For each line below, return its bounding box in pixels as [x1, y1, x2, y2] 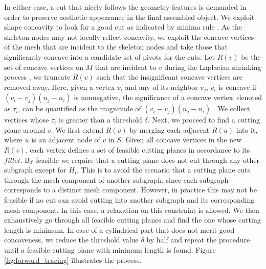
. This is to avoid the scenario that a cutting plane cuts [76, 164, 251, 175]
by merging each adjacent [129, 124, 210, 135]
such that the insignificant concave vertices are [96, 71, 242, 82]
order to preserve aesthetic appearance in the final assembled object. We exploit [4, 11, 255, 22]
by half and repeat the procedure [146, 234, 250, 245]
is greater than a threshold [58, 114, 142, 125]
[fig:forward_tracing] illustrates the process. [4, 254, 142, 265]
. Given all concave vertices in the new [121, 134, 242, 145]
